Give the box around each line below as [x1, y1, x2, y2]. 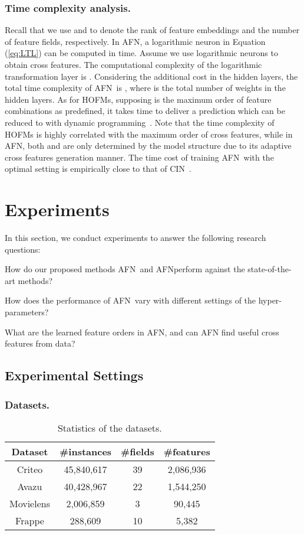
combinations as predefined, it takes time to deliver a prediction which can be [5, 105, 285, 117]
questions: [5, 243, 41, 255]
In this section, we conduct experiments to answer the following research [5, 231, 266, 244]
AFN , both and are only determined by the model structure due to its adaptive [5, 139, 292, 152]
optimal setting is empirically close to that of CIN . [5, 162, 191, 175]
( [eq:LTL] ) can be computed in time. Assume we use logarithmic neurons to [5, 47, 278, 59]
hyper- [258, 294, 282, 306]
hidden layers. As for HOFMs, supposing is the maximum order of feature [5, 93, 272, 105]
